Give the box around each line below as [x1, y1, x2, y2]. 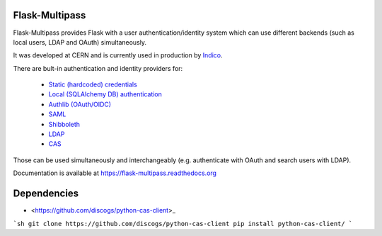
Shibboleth [48, 120, 81, 128]
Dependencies [13, 188, 79, 200]
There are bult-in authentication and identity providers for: [13, 64, 183, 72]
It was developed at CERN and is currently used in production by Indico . [13, 51, 223, 60]
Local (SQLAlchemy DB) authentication [48, 90, 163, 99]
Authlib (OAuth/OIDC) [48, 100, 112, 108]
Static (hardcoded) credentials [48, 80, 137, 89]
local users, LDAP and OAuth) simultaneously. [13, 38, 147, 46]
